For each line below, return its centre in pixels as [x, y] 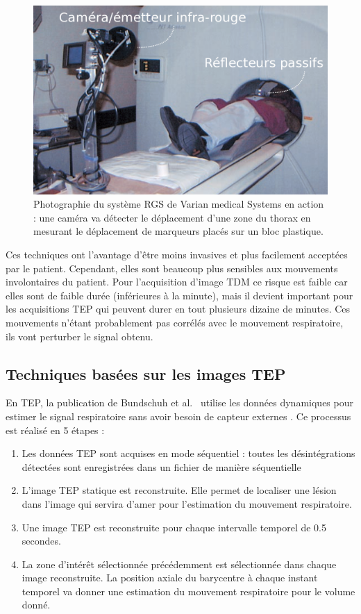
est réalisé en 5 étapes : [55, 430]
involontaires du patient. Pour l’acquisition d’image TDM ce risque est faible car [177, 282]
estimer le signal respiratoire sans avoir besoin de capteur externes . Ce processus [178, 416]
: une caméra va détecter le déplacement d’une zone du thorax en [172, 217]
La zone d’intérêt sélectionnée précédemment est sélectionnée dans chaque [179, 564]
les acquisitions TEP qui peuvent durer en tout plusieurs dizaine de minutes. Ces [178, 309]
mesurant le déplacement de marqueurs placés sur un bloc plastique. [178, 231]
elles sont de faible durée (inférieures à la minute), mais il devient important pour [179, 295]
